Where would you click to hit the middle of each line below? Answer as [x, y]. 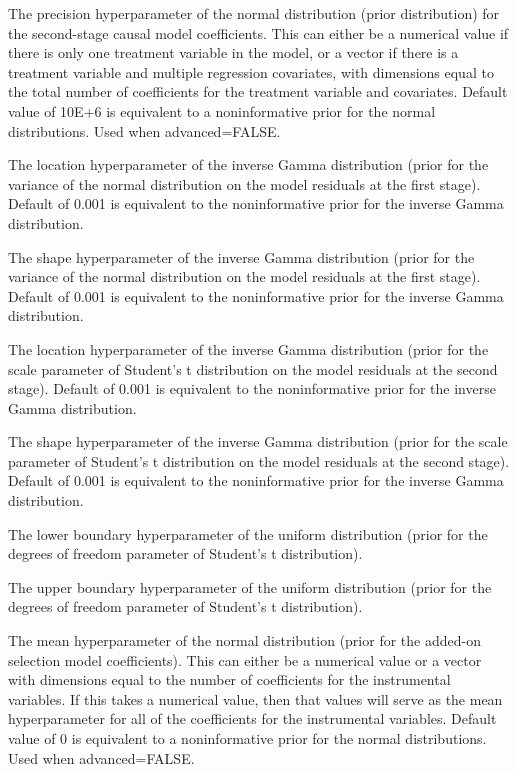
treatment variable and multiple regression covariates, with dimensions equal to [251, 71]
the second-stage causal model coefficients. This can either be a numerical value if [258, 32]
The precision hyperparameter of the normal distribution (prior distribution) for [254, 13]
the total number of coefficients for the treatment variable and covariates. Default [258, 91]
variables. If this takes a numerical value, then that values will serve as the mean [255, 698]
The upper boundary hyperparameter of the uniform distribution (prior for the [250, 586]
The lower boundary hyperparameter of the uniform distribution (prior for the [248, 533]
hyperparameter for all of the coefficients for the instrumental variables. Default [252, 718]
